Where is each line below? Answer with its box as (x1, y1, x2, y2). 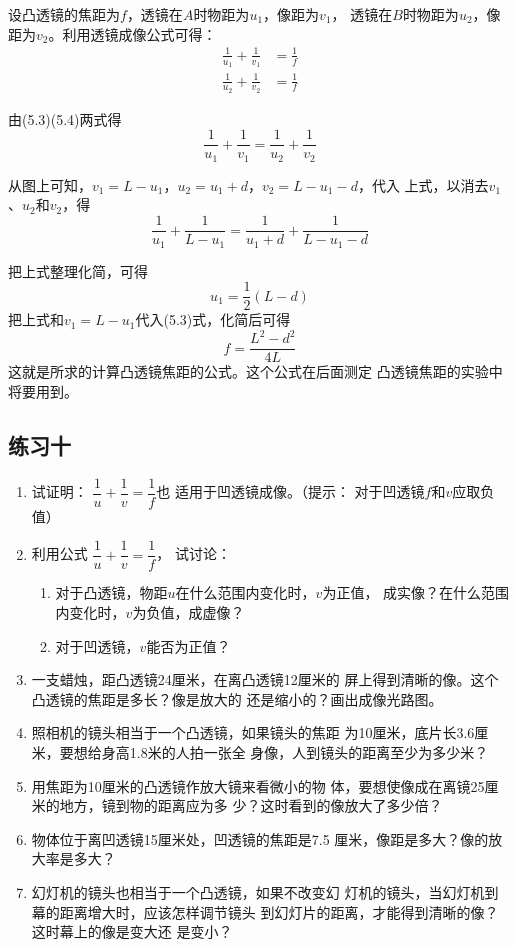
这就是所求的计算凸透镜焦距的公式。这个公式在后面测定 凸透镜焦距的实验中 (8, 361, 503, 382)
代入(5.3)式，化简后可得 (135, 309, 291, 330)
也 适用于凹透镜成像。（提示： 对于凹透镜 (156, 481, 425, 502)
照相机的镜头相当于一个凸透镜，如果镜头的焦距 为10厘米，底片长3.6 (31, 722, 475, 743)
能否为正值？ (146, 635, 231, 656)
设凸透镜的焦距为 (8, 4, 120, 24)
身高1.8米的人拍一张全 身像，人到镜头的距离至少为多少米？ (101, 742, 489, 763)
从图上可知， (8, 174, 92, 195)
